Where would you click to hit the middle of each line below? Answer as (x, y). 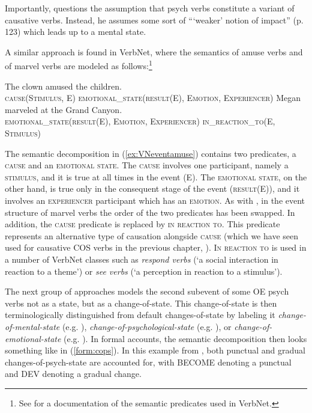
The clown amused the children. (63, 86)
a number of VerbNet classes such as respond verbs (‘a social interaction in (142, 259)
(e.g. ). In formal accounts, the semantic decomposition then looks (185, 338)
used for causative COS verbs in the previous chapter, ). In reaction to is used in (156, 247)
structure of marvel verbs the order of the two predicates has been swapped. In (150, 212)
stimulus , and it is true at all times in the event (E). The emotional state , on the (156, 176)
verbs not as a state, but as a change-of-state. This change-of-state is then (141, 303)
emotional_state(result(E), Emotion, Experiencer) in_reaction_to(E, (140, 121)
